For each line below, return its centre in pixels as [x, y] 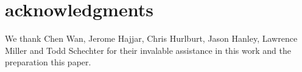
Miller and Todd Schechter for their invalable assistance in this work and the [148, 50]
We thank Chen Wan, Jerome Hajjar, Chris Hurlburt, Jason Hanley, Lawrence [151, 38]
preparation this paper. [48, 62]
